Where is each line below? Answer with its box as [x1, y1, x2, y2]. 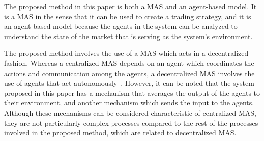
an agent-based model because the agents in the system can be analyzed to [4, 21, 238, 31]
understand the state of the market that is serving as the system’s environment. [4, 30, 253, 41]
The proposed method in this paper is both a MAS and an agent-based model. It [4, 1, 257, 11]
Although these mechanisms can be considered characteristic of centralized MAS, [4, 107, 256, 118]
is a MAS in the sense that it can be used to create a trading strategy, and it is [4, 11, 251, 21]
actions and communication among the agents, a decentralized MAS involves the [4, 67, 255, 78]
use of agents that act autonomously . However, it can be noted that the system [4, 78, 254, 88]
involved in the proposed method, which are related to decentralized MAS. [4, 127, 237, 138]
